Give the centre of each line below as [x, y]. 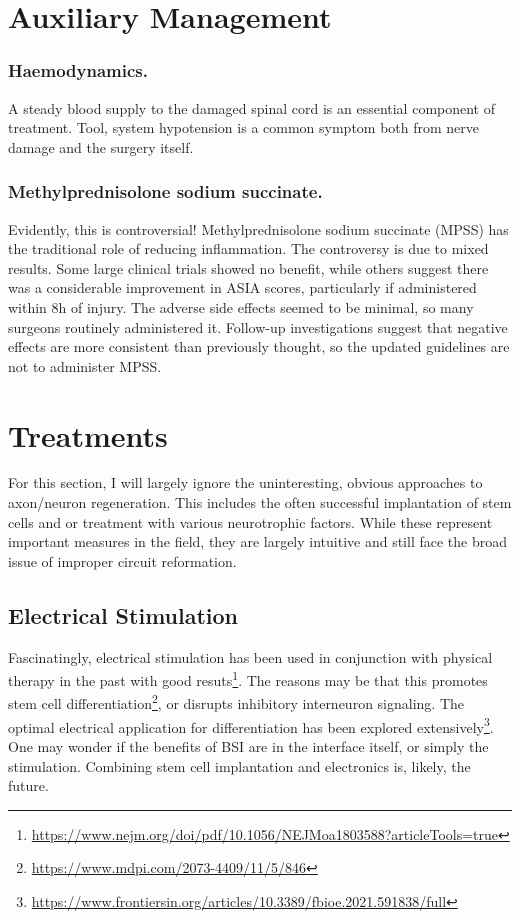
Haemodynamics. [78, 70]
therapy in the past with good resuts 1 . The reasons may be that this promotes [248, 678]
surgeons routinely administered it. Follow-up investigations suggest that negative [258, 326]
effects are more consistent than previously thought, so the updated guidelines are [259, 346]
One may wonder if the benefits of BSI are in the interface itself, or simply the [248, 745]
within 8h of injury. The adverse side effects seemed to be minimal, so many [241, 306]
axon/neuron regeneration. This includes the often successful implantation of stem [260, 502]
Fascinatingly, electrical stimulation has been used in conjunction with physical [250, 656]
